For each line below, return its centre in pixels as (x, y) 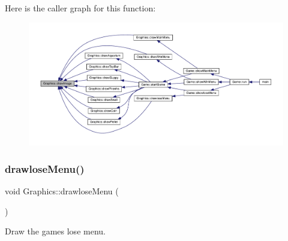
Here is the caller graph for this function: (80, 8)
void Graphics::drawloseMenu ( (62, 190)
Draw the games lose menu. (55, 231)
